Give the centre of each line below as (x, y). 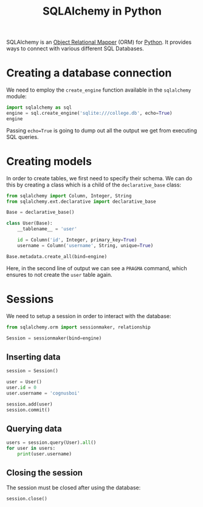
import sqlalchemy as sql (39, 107)
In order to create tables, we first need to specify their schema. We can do (99, 178)
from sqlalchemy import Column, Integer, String (69, 196)
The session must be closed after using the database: (74, 488)
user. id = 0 (21, 387)
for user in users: (31, 448)
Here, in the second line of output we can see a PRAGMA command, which (97, 268)
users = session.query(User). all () (51, 443)
